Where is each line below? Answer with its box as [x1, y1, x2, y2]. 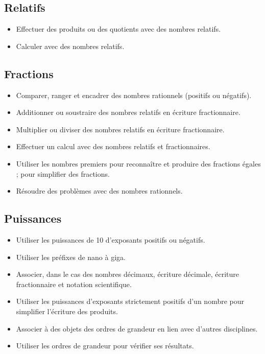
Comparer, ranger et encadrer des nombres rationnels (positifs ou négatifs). [16, 89, 252, 100]
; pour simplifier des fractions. [16, 168, 110, 179]
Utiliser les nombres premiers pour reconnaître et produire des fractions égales [16, 158, 261, 169]
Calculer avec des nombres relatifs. [16, 40, 125, 51]
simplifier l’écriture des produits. [16, 305, 118, 316]
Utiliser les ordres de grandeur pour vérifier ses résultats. [16, 340, 194, 351]
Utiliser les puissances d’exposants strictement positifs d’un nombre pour [16, 296, 245, 306]
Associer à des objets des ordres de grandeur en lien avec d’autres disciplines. [16, 323, 258, 334]
